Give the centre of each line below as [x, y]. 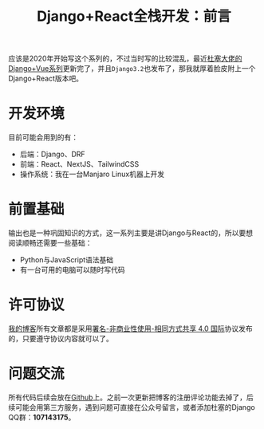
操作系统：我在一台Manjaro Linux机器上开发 [92, 174]
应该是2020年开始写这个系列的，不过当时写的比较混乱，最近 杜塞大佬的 [125, 59]
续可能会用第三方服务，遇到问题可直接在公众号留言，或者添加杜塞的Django [132, 407]
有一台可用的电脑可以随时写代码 [72, 270]
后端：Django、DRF [52, 154]
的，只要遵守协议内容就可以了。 [61, 338]
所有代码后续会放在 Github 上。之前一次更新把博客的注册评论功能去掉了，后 [131, 397]
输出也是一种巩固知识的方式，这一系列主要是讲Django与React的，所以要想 [131, 233]
